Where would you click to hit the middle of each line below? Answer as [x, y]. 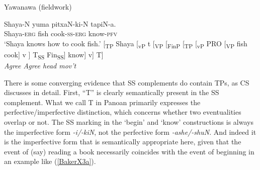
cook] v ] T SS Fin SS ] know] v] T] [54, 55]
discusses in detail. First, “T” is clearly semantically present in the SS [112, 92]
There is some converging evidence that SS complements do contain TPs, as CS [127, 82]
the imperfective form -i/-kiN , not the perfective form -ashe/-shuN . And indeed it [130, 132]
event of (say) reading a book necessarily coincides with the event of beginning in [129, 151]
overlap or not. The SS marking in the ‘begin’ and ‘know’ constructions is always [129, 122]
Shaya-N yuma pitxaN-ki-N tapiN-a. [60, 23]
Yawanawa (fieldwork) [38, 7]
